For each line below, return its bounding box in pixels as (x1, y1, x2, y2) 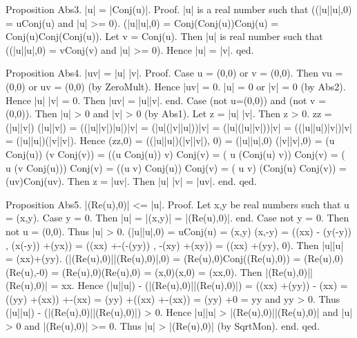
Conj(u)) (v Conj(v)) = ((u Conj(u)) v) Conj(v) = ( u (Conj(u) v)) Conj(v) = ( (6, 146, 345, 161)
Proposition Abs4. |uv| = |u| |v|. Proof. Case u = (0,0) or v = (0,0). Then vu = (6, 66, 343, 80)
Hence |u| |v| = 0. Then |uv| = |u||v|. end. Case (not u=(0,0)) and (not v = (6, 92, 327, 107)
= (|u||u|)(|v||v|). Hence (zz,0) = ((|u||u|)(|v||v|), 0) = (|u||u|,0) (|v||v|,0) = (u (6, 133, 335, 148)
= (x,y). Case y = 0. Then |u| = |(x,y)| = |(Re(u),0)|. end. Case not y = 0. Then (6, 210, 349, 225)
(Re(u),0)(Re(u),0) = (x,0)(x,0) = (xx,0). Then (61, 264, 262, 279)
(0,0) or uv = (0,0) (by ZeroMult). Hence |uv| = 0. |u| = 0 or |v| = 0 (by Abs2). (6, 79, 346, 93)
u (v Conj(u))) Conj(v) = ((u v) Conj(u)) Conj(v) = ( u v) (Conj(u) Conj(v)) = (6, 160, 347, 175)
